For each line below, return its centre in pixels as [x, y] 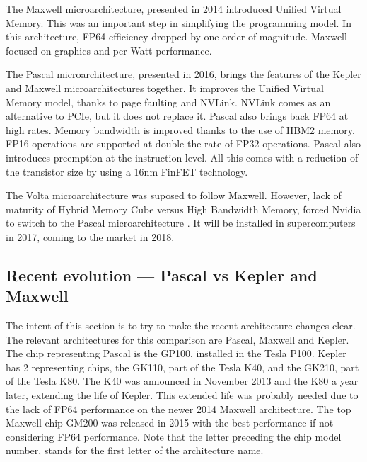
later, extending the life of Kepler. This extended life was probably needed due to [182, 395]
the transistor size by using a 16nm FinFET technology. [127, 171]
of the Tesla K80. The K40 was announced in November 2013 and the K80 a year [182, 381]
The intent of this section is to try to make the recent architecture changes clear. [181, 326]
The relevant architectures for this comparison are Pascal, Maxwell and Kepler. [177, 339]
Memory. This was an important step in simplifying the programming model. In [179, 22]
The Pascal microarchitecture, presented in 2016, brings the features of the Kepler [183, 74]
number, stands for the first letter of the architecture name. [135, 450]
